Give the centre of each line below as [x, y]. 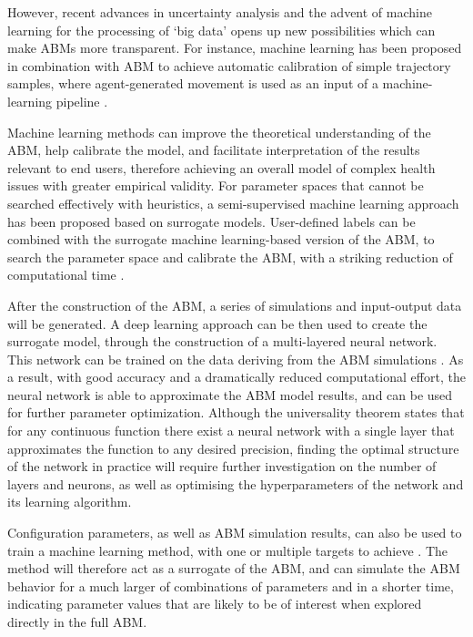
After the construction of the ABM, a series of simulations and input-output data [235, 305]
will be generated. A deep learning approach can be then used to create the [217, 323]
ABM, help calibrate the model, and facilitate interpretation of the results [214, 150]
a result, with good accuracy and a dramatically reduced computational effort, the [236, 377]
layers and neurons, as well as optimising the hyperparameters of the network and [236, 483]
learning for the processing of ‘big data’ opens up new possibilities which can [221, 30]
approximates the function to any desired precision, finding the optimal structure [233, 448]
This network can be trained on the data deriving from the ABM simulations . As [236, 359]
